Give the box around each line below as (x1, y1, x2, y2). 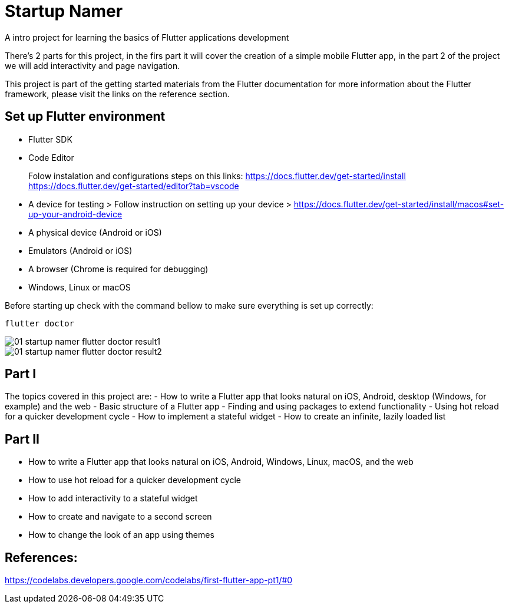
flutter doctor (5, 318, 75, 328)
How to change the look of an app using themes (28, 530, 214, 540)
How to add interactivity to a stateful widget (28, 493, 198, 504)
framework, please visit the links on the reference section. (5, 88, 230, 99)
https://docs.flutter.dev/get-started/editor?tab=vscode (28, 180, 239, 191)
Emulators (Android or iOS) (28, 245, 133, 256)
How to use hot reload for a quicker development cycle (28, 475, 241, 485)
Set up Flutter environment (5, 109, 166, 124)
